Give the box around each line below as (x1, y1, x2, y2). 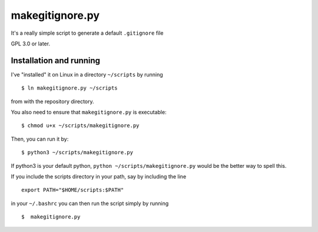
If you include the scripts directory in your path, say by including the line (11, 173, 187, 180)
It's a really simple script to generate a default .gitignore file (11, 29, 164, 37)
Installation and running (11, 55, 100, 65)
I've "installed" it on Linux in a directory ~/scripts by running (11, 71, 163, 78)
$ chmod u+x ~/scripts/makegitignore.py (21, 122, 140, 129)
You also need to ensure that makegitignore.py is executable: (11, 109, 167, 116)
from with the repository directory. (11, 98, 94, 105)
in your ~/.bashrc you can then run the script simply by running (11, 200, 169, 207)
